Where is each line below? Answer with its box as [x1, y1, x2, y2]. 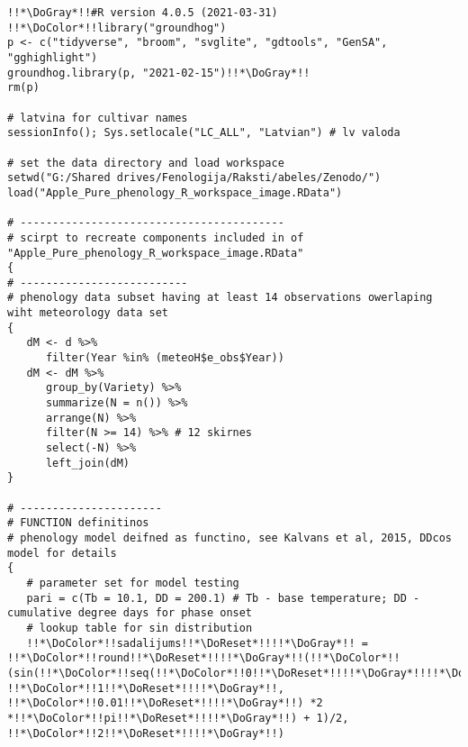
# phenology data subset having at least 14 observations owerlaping [7, 291, 433, 305]
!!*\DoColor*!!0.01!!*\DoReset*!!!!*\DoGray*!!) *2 [7, 697, 323, 710]
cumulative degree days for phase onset [7, 606, 253, 620]
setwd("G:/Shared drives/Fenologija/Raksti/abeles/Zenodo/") [7, 171, 382, 185]
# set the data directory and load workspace [7, 156, 284, 169]
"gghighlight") [7, 50, 98, 64]
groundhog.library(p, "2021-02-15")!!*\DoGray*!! [7, 66, 310, 79]
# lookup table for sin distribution [26, 621, 253, 634]
